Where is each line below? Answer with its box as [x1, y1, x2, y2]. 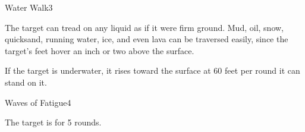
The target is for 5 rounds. [5, 116, 102, 128]
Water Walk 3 [5, 1, 53, 13]
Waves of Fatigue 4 [5, 96, 71, 108]
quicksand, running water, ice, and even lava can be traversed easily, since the [5, 33, 288, 45]
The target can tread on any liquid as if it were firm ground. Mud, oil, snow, [5, 21, 284, 33]
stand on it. [5, 76, 47, 88]
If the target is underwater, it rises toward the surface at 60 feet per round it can [5, 64, 300, 77]
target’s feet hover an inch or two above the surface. [5, 44, 194, 56]
